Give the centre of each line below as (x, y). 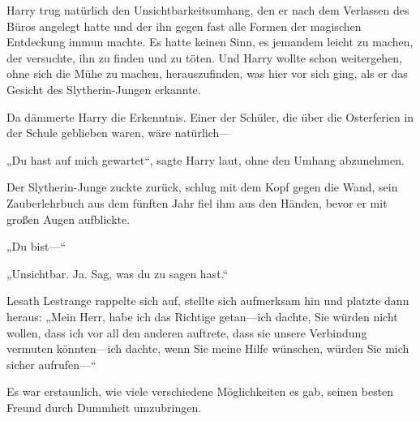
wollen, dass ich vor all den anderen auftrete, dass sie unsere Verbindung (187, 332)
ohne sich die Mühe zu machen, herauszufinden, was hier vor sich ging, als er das (207, 73)
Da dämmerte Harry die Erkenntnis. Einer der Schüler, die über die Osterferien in (210, 116)
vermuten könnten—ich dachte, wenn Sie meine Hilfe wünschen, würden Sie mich (208, 348)
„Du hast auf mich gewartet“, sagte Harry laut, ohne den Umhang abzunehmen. (206, 159)
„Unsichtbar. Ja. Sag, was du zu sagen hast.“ (118, 273)
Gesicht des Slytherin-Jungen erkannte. (104, 89)
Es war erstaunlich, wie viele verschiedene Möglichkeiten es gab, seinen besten (200, 391)
